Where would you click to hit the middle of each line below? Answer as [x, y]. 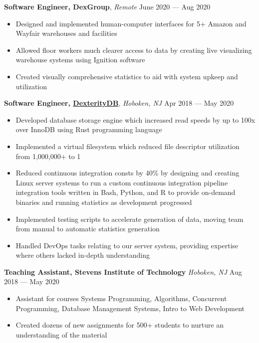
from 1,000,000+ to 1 [48, 156]
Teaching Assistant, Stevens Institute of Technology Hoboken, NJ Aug [123, 271]
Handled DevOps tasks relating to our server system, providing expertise [127, 245]
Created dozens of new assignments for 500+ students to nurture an [120, 325]
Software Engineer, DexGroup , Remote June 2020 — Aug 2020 [107, 6]
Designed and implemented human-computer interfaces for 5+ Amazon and [131, 23]
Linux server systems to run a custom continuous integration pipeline [122, 182]
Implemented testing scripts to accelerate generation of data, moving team [129, 219]
